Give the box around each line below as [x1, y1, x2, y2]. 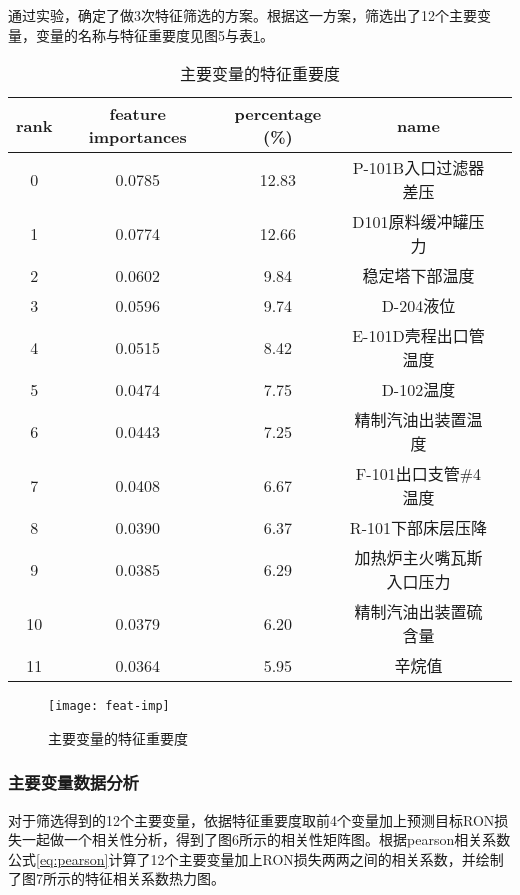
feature [109, 102, 166, 126]
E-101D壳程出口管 [352, 324, 485, 348]
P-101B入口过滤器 [352, 156, 485, 180]
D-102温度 [381, 378, 456, 402]
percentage [234, 102, 322, 126]
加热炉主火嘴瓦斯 [354, 546, 483, 570]
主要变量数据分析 [8, 770, 139, 795]
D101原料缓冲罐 [352, 210, 469, 234]
